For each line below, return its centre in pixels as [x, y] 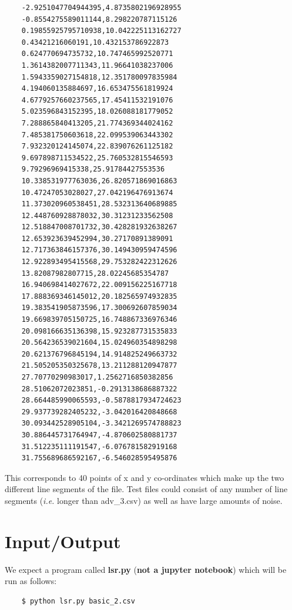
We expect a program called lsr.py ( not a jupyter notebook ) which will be [146, 569]
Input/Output [63, 541]
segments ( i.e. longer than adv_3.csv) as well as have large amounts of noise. [144, 500]
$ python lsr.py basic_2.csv [78, 601]
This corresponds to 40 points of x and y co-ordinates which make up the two [145, 477]
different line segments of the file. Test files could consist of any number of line [146, 489]
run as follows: [31, 581]
